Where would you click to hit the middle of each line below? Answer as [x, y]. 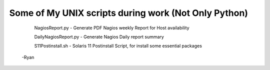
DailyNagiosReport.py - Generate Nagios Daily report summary [99, 37]
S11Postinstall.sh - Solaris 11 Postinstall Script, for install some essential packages [118, 46]
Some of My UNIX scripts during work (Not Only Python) [129, 13]
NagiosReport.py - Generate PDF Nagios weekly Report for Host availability [112, 28]
